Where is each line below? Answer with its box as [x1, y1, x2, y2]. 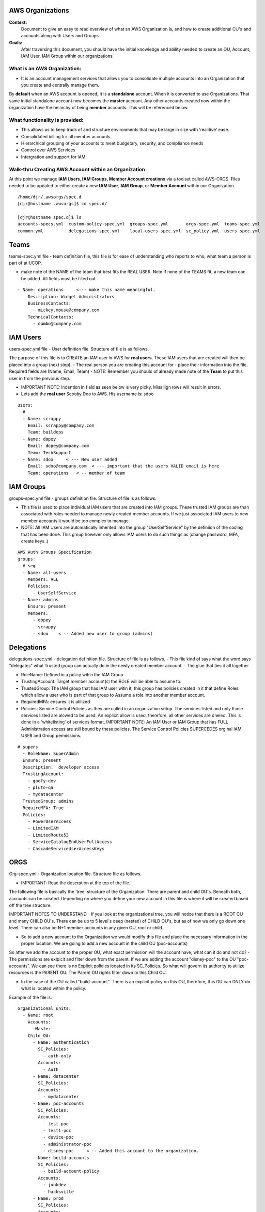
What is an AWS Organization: [9, 65, 82, 72]
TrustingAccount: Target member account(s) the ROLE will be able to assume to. [21, 679, 182, 685]
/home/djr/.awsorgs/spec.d [17, 194, 82, 200]
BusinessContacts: [27, 301, 72, 306]
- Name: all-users [22, 570, 66, 575]
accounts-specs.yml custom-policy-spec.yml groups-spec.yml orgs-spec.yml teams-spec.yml [17, 221, 260, 227]
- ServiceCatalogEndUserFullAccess [27, 839, 112, 845]
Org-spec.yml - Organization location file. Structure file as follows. [9, 871, 141, 877]
